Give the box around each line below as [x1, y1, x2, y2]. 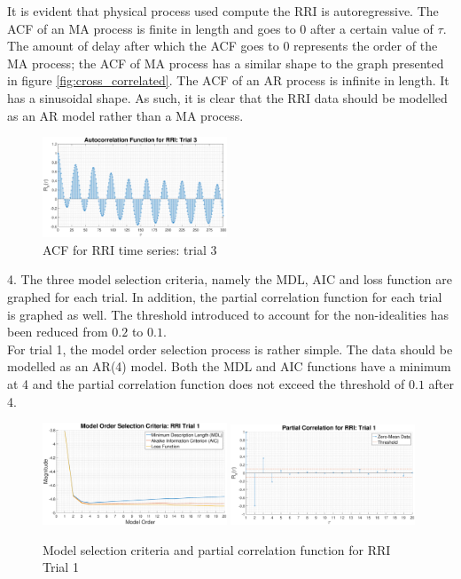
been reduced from [7, 322, 108, 341]
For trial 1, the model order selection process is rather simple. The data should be [7, 339, 453, 358]
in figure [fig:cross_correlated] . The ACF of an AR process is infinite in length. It [7, 71, 449, 90]
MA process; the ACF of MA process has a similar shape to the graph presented [7, 53, 444, 72]
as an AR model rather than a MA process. [7, 106, 244, 124]
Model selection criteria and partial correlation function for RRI [43, 540, 391, 559]
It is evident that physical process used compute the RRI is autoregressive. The [7, 2, 439, 20]
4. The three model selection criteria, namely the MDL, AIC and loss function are [7, 270, 453, 289]
